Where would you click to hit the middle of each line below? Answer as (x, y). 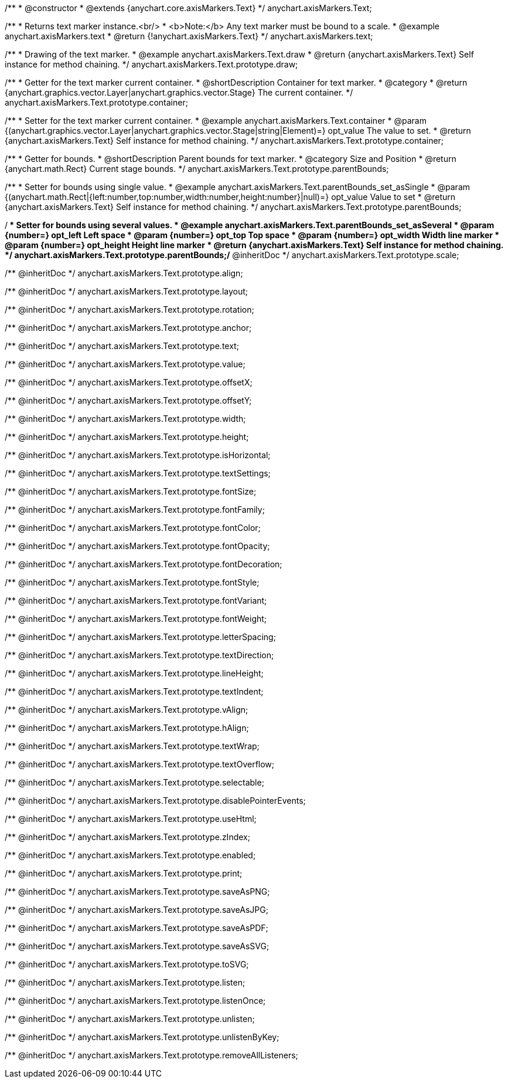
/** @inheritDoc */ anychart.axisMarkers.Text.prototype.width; (125, 419)
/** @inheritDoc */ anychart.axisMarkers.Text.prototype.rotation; (129, 309)
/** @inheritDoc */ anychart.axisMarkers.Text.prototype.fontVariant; (136, 600)
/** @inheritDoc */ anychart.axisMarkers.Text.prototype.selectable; (134, 782)
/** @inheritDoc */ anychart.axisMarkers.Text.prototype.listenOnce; (135, 1001)
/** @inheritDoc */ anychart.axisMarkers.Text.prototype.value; (125, 364)
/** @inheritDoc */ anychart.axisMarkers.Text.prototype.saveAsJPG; (137, 910)
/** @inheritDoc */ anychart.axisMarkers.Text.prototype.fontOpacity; (137, 546)
